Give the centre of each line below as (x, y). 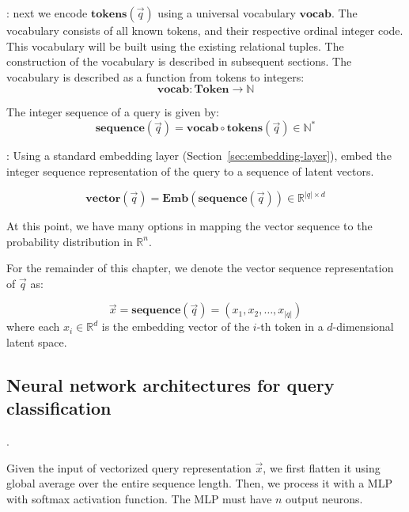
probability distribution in (70, 241)
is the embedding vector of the (176, 326)
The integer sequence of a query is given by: (113, 112)
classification (59, 408)
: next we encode (47, 13)
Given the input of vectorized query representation (129, 467)
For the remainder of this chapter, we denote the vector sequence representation (200, 268)
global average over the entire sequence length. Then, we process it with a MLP (199, 483)
